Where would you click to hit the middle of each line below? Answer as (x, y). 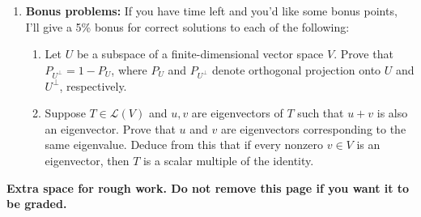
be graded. (37, 204)
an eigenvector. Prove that (110, 128)
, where (129, 69)
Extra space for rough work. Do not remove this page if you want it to (208, 187)
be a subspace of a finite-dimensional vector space (200, 54)
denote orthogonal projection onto (296, 69)
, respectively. (93, 85)
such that (321, 113)
